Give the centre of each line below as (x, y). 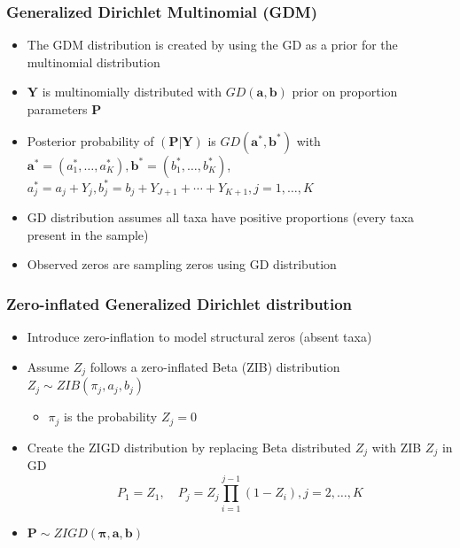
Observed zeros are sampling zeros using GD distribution (182, 264)
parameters (57, 109)
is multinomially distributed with (132, 92)
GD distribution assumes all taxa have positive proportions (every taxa (220, 217)
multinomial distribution (94, 62)
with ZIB (397, 447)
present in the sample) (88, 234)
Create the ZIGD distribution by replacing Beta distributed (189, 447)
